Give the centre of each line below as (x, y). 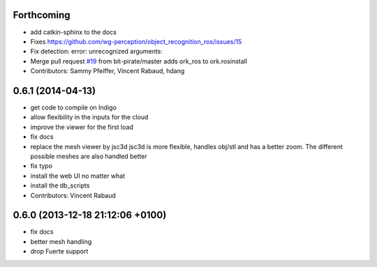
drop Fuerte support (59, 252)
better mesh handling (61, 241)
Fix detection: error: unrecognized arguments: (97, 52)
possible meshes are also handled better (89, 156)
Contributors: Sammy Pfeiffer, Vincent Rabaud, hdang (108, 71)
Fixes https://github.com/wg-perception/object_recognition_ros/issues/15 (136, 41)
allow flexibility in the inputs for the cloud (89, 117)
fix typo (41, 166)
